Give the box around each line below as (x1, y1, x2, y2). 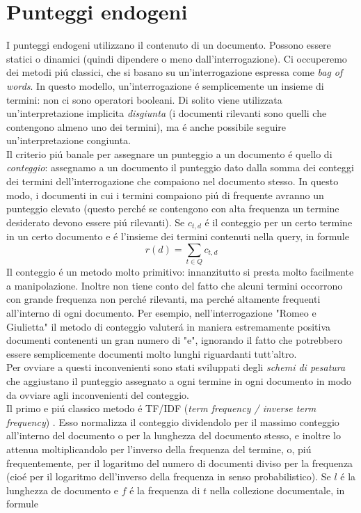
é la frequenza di (129, 482, 200, 497)
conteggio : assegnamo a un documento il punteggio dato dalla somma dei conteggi (6, 160, 354, 175)
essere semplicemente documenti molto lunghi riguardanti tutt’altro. (6, 346, 297, 361)
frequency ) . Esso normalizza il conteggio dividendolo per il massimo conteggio (6, 414, 339, 429)
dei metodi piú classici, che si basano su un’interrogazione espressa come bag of (6, 65, 343, 79)
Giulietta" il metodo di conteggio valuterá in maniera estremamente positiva (6, 319, 331, 333)
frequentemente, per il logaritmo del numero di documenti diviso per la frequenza (6, 455, 353, 470)
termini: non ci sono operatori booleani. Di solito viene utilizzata (6, 92, 282, 106)
